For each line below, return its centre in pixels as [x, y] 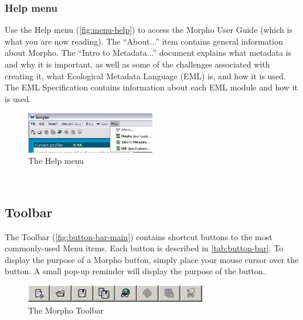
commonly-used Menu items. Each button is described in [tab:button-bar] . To [144, 248]
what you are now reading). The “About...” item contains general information [144, 41]
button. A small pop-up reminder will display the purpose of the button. [135, 271]
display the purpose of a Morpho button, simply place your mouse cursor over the [152, 259]
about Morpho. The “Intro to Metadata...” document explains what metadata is [148, 53]
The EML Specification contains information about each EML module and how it [151, 87]
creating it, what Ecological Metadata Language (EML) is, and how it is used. [145, 75]
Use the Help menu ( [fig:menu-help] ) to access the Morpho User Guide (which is [149, 30]
